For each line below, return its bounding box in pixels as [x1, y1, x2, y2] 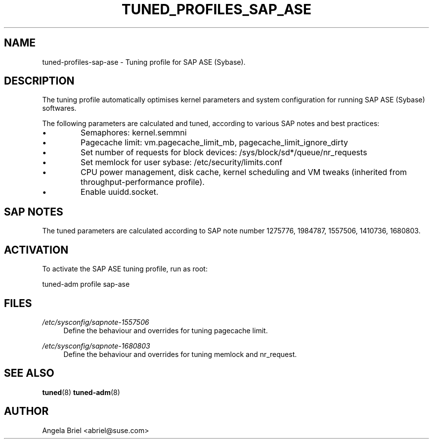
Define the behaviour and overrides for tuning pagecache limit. [63, 326, 268, 335]
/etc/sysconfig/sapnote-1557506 [42, 317, 149, 326]
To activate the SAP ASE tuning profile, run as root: [42, 265, 208, 273]
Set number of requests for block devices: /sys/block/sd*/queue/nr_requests [81, 147, 367, 158]
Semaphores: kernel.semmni [81, 128, 187, 138]
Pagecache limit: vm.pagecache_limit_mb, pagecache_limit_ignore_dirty [81, 137, 348, 148]
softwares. [42, 104, 77, 113]
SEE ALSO [4, 367, 54, 380]
